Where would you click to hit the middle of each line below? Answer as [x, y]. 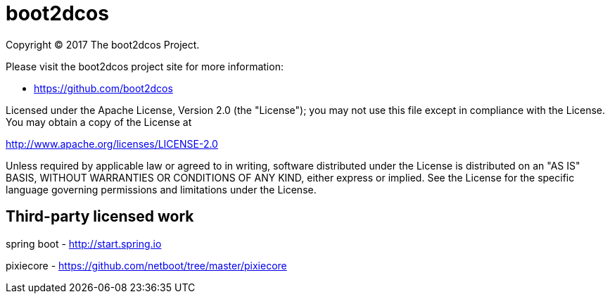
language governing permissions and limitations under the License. [161, 189]
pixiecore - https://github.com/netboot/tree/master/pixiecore [146, 265]
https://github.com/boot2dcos [103, 88]
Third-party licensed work [100, 217]
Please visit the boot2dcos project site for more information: [145, 66]
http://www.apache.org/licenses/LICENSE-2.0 [112, 144]
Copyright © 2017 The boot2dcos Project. [103, 44]
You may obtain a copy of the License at [99, 122]
